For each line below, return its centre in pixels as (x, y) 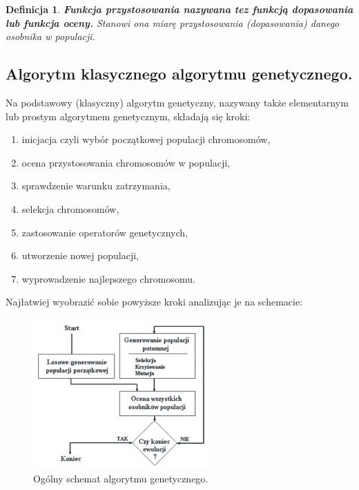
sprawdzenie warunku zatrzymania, (96, 186)
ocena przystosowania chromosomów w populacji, (126, 162)
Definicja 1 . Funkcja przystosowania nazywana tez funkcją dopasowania (179, 9)
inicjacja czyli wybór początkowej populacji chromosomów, (146, 139)
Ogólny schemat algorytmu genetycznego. (121, 478)
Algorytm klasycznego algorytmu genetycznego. (179, 74)
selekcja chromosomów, (70, 208)
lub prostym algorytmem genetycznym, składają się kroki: (128, 116)
